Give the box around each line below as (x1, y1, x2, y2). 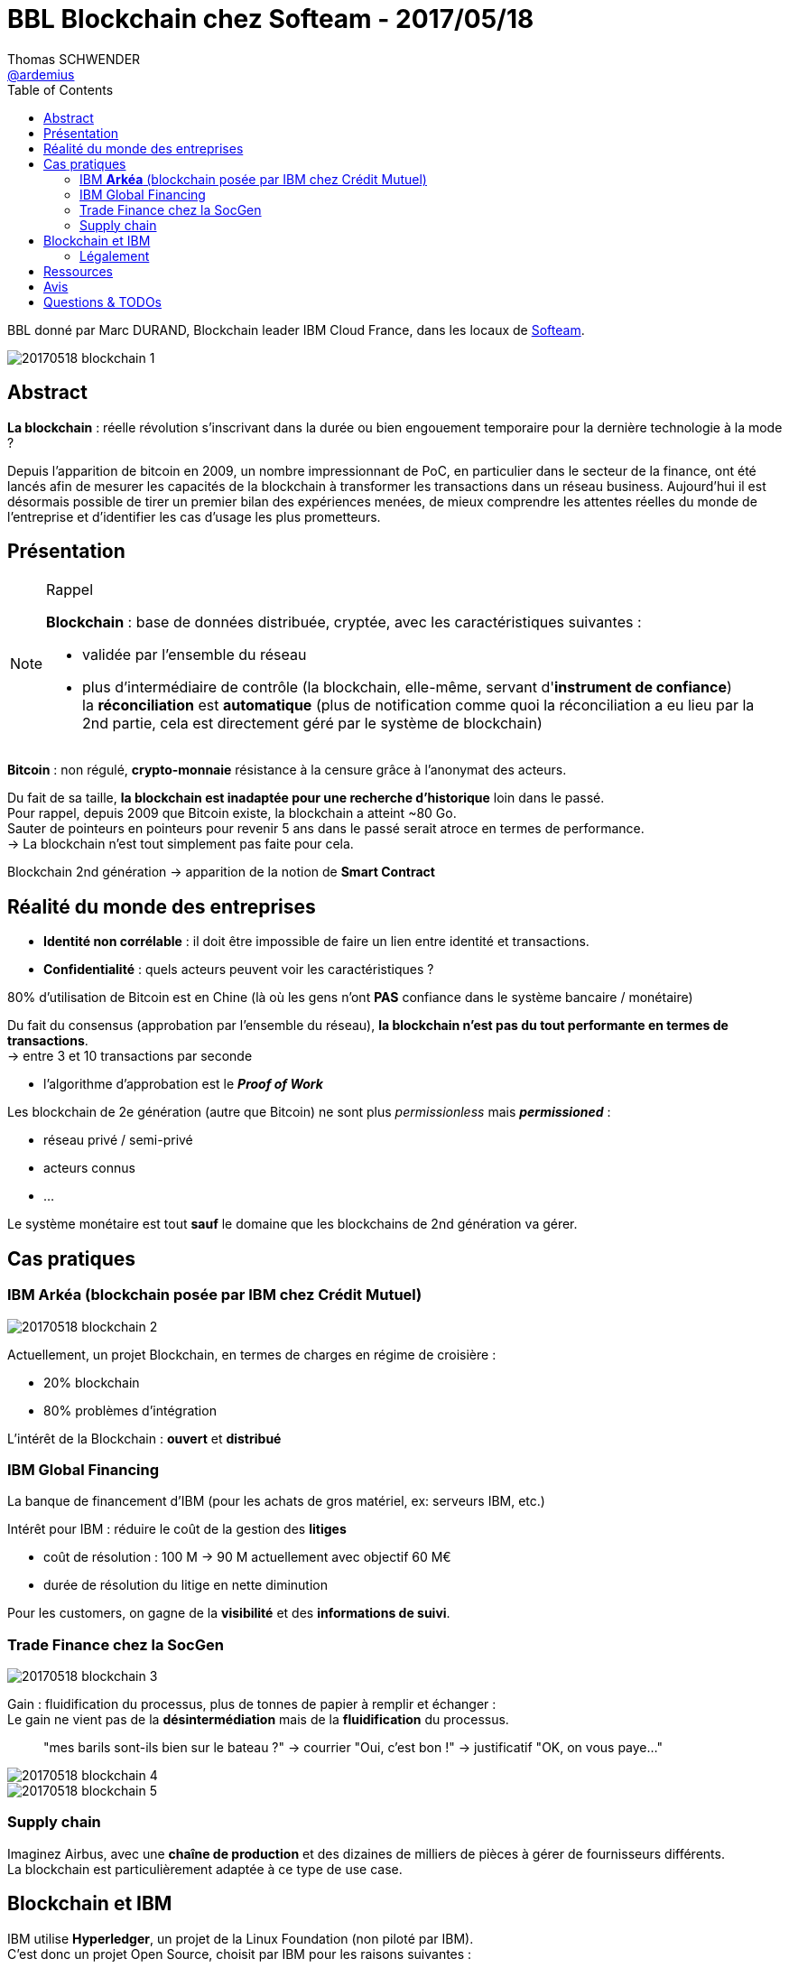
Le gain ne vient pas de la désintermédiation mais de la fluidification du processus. (7, 1712, 509, 1727)
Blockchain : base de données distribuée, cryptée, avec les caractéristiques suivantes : (46, 613, 642, 632)
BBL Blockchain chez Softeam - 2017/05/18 (7, 4, 534, 34)
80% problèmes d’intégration (43, 1402, 217, 1418)
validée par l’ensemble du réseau (82, 645, 307, 664)
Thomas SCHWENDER (7, 51, 141, 67)
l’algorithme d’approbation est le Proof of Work (43, 1076, 323, 1092)
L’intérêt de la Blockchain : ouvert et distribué (7, 1430, 282, 1446)
